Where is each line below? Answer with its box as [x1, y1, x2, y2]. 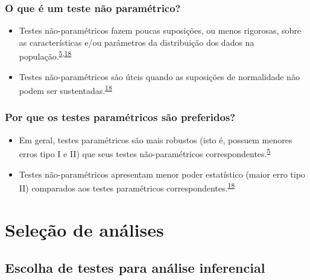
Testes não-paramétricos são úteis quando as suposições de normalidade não [19, 70, 300, 82]
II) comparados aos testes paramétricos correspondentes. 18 [19, 180, 235, 194]
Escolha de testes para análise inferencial [5, 258, 265, 277]
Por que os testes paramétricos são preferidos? [5, 110, 236, 125]
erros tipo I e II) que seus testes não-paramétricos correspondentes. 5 [19, 146, 271, 160]
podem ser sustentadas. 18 [19, 82, 112, 96]
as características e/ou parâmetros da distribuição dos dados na [19, 36, 255, 48]
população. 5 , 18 [19, 48, 72, 63]
